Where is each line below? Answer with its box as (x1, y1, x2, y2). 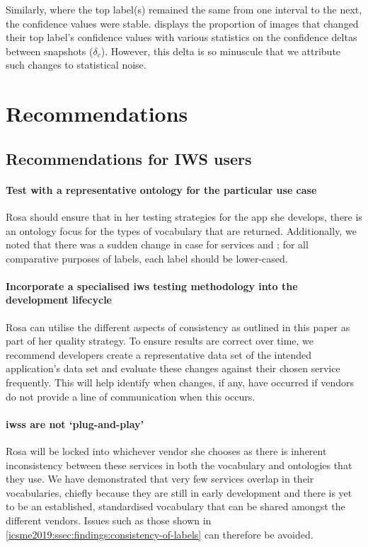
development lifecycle (6, 292, 112, 307)
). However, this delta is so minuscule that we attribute (100, 43, 341, 58)
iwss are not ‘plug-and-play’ (6, 416, 144, 431)
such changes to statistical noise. (6, 57, 146, 72)
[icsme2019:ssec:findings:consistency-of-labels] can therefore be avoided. (6, 526, 314, 541)
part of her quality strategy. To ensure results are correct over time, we (6, 333, 314, 348)
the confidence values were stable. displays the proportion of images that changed (6, 16, 359, 30)
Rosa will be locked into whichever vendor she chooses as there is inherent (6, 444, 327, 459)
